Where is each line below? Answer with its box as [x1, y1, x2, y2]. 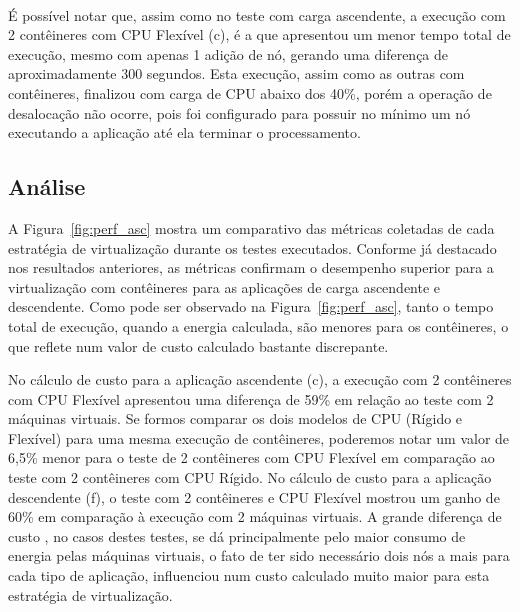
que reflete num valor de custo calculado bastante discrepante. [8, 335, 389, 356]
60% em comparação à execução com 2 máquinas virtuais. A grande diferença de [8, 506, 502, 527]
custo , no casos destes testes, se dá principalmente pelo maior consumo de [8, 525, 466, 546]
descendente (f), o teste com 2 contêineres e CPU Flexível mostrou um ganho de [8, 486, 500, 507]
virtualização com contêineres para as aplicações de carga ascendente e [8, 276, 441, 297]
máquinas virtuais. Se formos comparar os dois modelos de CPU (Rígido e [8, 408, 463, 429]
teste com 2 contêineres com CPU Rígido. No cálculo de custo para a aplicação [8, 467, 492, 488]
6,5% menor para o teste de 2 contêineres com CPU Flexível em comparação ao [8, 447, 495, 468]
